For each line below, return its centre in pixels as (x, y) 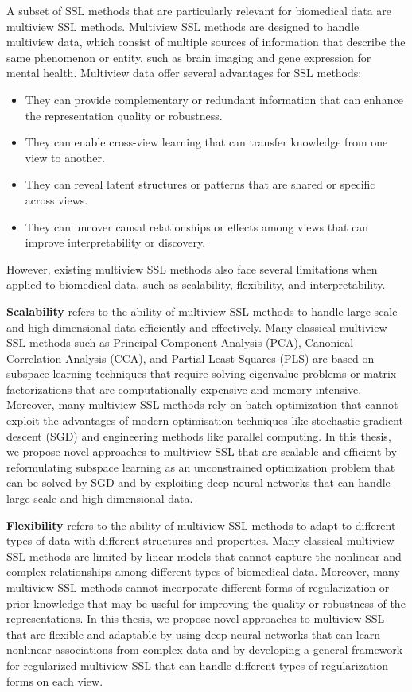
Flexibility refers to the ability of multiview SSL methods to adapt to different (201, 525)
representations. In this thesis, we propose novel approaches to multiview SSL (196, 618)
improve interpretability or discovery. (115, 242)
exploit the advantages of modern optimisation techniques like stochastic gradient (205, 420)
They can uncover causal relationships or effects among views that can (197, 226)
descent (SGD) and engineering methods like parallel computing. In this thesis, (199, 435)
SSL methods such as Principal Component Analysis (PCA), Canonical (180, 342)
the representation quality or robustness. (124, 115)
